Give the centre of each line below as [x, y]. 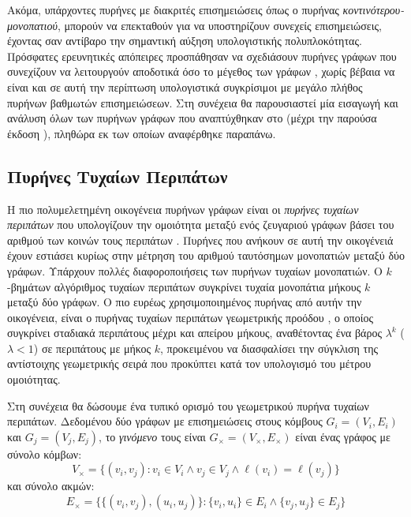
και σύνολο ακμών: [51, 486]
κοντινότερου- [374, 9]
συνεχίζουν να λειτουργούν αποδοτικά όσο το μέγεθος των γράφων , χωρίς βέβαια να [201, 71]
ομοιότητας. [34, 379]
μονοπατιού [32, 25]
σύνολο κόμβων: [45, 453]
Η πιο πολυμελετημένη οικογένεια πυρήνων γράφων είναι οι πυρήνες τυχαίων [183, 209]
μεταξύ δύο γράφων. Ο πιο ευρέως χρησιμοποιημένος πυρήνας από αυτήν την [185, 302]
